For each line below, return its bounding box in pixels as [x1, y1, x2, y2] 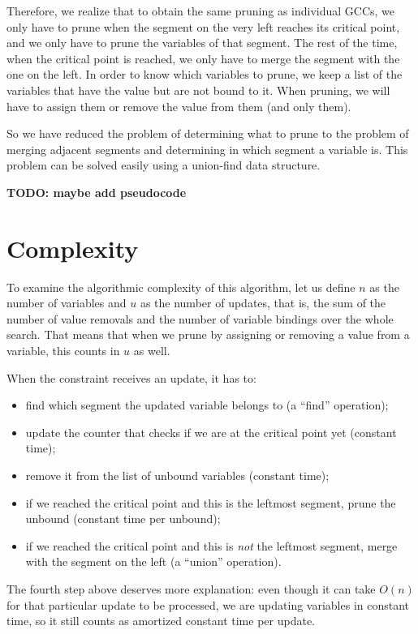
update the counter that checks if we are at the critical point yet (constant [25, 423, 397, 440]
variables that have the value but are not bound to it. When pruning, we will [6, 81, 390, 98]
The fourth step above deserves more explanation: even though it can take [6, 580, 376, 597]
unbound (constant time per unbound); [25, 510, 221, 527]
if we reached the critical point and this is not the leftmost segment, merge [25, 537, 398, 554]
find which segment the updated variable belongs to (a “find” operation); [25, 396, 389, 413]
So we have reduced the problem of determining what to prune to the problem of [6, 125, 409, 142]
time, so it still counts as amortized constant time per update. [6, 612, 315, 629]
